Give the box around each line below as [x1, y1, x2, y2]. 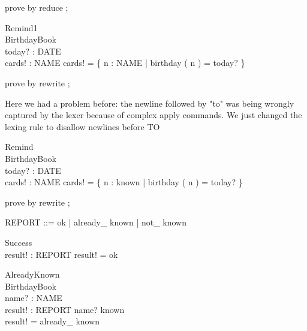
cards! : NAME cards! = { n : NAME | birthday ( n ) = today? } [5, 56, 245, 69]
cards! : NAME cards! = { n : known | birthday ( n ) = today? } [5, 176, 243, 188]
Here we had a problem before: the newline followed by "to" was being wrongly [5, 97, 294, 109]
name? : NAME [5, 291, 62, 304]
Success [5, 236, 32, 248]
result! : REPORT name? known [5, 303, 125, 315]
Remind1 [5, 21, 38, 34]
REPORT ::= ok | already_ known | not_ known [5, 216, 187, 228]
